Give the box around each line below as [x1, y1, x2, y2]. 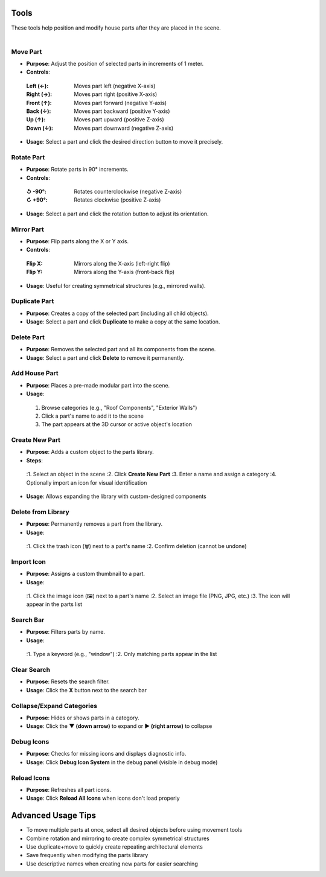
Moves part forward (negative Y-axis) [74, 99, 167, 106]
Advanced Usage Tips [11, 811, 97, 821]
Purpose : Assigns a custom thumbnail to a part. [26, 570, 145, 578]
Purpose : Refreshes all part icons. [26, 786, 112, 793]
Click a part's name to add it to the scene [41, 412, 144, 419]
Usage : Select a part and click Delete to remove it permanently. [26, 354, 185, 362]
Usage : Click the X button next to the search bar [26, 686, 147, 694]
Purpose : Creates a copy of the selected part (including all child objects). [26, 310, 209, 317]
